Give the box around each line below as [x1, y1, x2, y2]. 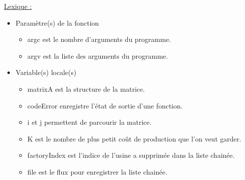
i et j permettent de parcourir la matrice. [27, 117, 152, 127]
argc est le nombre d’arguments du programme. [27, 34, 171, 44]
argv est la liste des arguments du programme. [27, 50, 168, 61]
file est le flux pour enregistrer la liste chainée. [27, 166, 167, 177]
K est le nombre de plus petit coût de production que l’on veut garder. [27, 133, 242, 144]
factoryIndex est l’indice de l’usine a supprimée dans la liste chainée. [27, 150, 235, 160]
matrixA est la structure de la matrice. [27, 83, 145, 94]
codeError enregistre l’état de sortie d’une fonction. [27, 100, 183, 110]
